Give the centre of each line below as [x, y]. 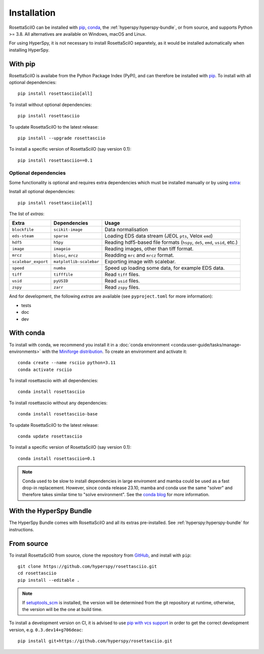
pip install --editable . [49, 580]
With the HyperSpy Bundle [51, 511]
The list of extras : [27, 214]
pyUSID [61, 281]
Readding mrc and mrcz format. [139, 255]
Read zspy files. [122, 287]
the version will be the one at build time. [62, 609]
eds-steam [23, 236]
